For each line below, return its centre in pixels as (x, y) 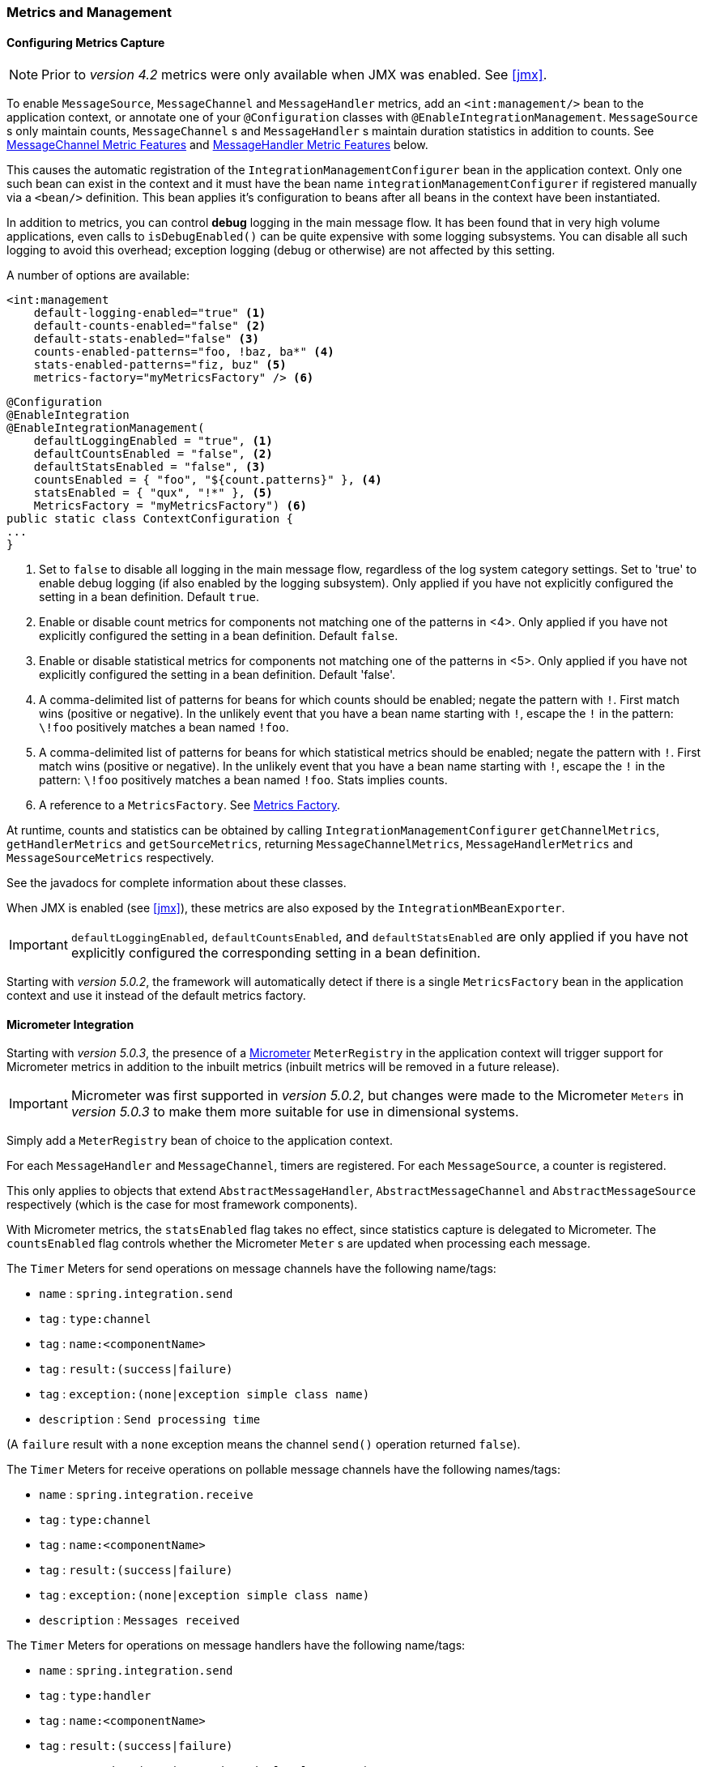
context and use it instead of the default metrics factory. (156, 996)
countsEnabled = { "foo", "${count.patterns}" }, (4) (208, 480)
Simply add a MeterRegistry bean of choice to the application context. (200, 1141)
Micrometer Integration (70, 1024)
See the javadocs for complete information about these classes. (177, 883)
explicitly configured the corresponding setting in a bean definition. (276, 953)
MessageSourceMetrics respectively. (111, 858)
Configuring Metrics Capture (86, 42)
